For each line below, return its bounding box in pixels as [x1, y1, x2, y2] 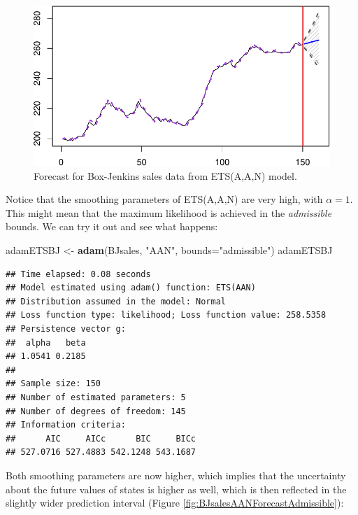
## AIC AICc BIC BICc [6, 433, 196, 444]
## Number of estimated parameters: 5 [6, 392, 186, 402]
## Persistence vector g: [6, 323, 126, 334]
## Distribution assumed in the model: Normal [6, 296, 226, 306]
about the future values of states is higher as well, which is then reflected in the [6, 481, 347, 496]
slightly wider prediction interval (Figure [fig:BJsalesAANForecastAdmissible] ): [6, 495, 344, 510]
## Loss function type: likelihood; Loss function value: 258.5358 [6, 310, 327, 320]
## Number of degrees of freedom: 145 [6, 406, 186, 416]
